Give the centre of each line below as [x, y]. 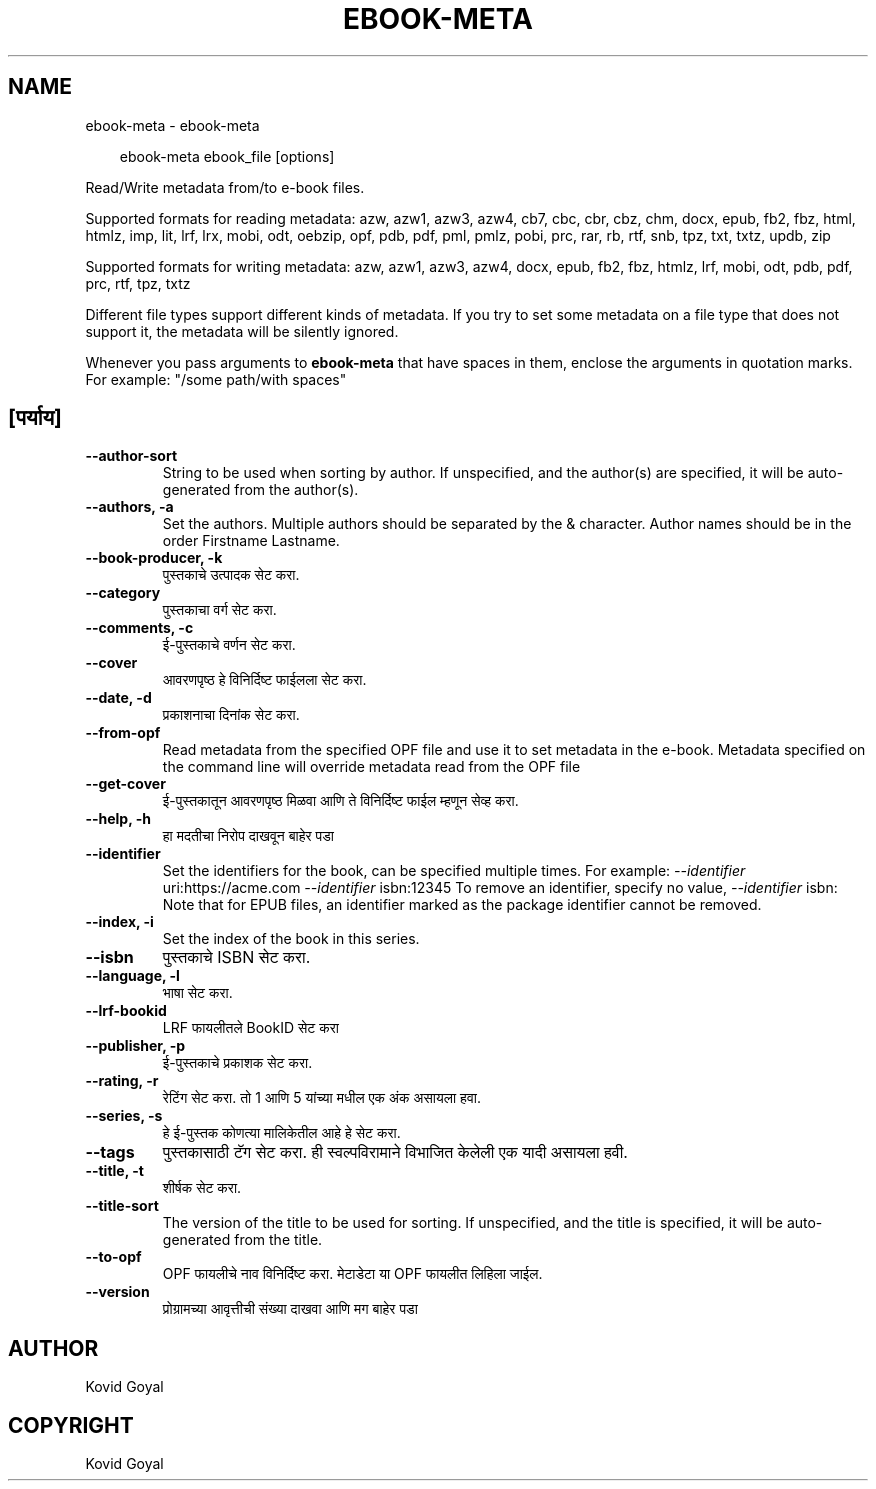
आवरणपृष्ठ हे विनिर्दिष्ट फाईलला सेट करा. [264, 680]
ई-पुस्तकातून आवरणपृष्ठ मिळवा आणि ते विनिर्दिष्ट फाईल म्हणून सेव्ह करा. [340, 801]
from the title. [278, 1240]
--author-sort [131, 456]
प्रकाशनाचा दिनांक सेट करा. [231, 715]
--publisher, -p [135, 1046]
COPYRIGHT [71, 1425]
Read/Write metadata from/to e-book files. [225, 187]
